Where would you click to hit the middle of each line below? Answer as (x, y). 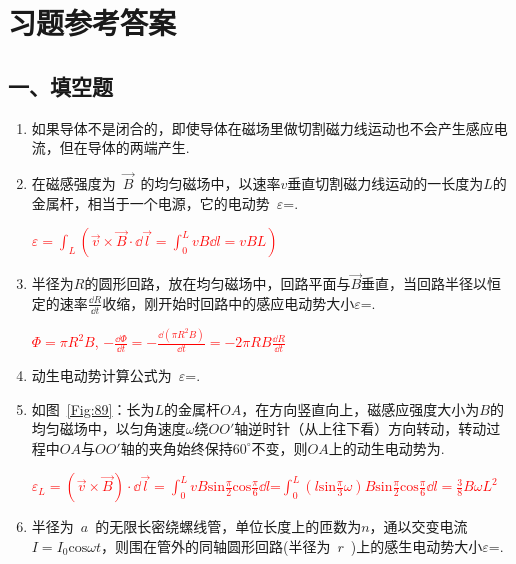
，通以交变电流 (418, 526)
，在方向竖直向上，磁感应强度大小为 (360, 408)
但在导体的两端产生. (124, 147)
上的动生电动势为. (386, 447)
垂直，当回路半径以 (424, 283)
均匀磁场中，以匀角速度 (108, 428)
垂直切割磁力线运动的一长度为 (385, 182)
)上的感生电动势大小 (416, 545)
